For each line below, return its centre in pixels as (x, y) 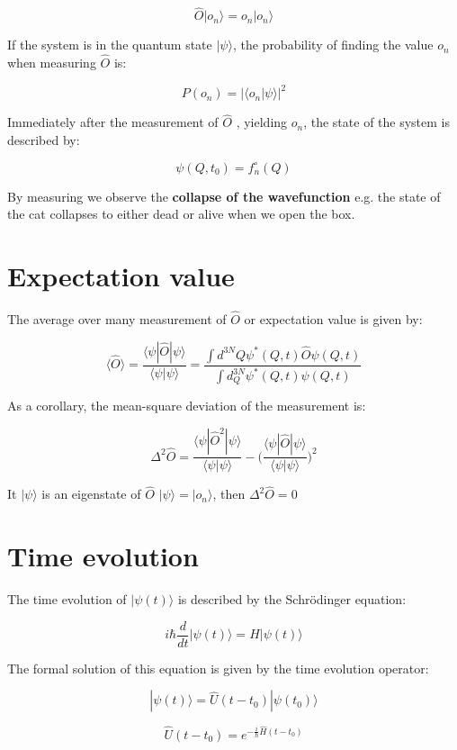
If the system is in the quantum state (110, 45)
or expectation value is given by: (333, 319)
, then (229, 494)
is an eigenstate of (91, 494)
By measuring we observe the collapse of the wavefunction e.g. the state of (224, 196)
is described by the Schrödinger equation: (292, 599)
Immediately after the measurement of (113, 122)
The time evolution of (67, 599)
